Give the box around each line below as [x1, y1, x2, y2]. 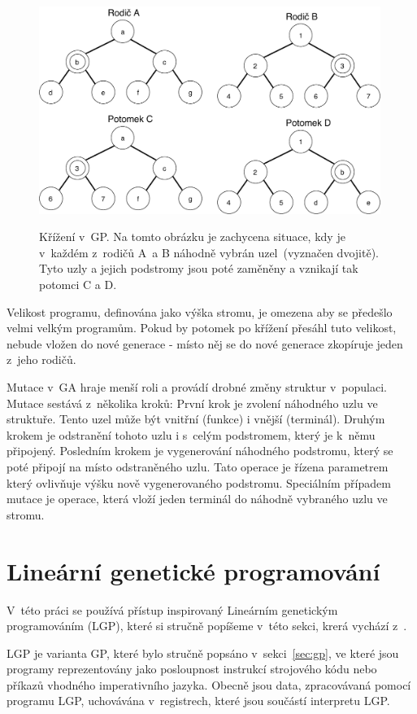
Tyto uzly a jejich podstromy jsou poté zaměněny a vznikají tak [39, 260, 358, 277]
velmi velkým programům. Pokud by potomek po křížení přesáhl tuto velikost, [7, 319, 397, 336]
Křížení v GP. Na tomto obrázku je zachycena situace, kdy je [39, 228, 345, 245]
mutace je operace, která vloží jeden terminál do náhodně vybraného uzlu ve [7, 490, 388, 507]
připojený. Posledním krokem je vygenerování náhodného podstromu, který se [7, 442, 393, 459]
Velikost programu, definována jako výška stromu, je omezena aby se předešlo [7, 303, 393, 320]
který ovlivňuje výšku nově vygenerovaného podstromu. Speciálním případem [7, 474, 391, 491]
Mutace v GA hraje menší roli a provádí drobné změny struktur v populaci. [7, 379, 387, 396]
